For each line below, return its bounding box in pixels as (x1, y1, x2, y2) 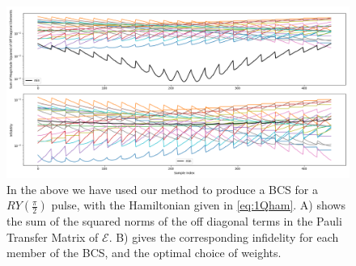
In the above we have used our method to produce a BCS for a (6, 180, 318, 197)
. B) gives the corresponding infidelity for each (108, 228, 339, 245)
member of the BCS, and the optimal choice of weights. (6, 244, 282, 261)
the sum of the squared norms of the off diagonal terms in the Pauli (6, 213, 342, 230)
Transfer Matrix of (6, 228, 99, 245)
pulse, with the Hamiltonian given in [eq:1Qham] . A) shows (51, 196, 345, 213)
